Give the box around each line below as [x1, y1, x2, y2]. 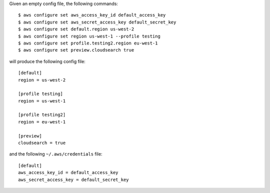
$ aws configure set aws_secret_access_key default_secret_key [18, 19, 176, 25]
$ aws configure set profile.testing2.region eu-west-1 [18, 40, 158, 46]
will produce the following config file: [9, 58, 86, 64]
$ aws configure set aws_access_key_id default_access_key [18, 12, 166, 18]
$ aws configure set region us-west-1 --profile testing [18, 33, 161, 39]
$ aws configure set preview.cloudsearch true [18, 47, 134, 53]
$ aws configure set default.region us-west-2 [18, 26, 134, 32]
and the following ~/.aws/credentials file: [9, 151, 102, 157]
